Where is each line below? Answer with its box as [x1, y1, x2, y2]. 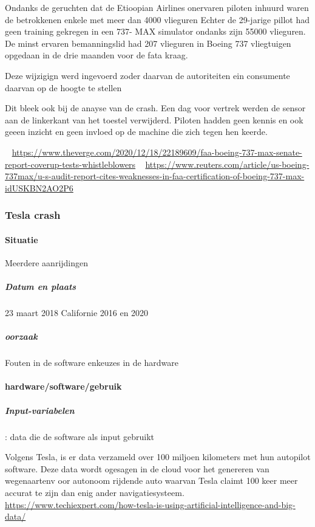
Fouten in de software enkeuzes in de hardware [5, 356, 178, 369]
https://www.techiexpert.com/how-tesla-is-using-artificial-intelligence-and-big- [5, 498, 296, 511]
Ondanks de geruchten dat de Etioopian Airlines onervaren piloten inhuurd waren [5, 1, 309, 13]
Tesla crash [5, 207, 61, 222]
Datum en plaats [5, 280, 76, 293]
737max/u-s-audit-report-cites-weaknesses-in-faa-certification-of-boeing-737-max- [5, 170, 305, 182]
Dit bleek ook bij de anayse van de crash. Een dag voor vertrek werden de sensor [5, 102, 306, 114]
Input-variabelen [5, 404, 75, 416]
